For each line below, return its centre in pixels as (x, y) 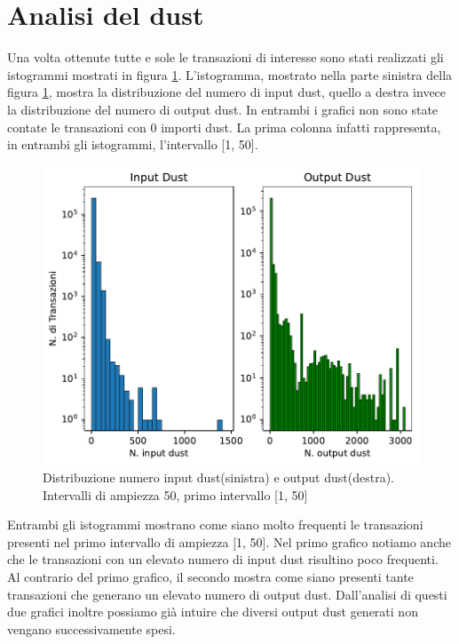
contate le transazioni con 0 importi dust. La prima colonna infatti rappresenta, (224, 127)
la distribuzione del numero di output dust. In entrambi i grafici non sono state (223, 109)
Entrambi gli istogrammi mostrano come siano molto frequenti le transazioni (215, 525)
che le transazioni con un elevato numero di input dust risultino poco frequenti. (223, 559)
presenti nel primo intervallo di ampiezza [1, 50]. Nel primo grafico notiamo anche (229, 541)
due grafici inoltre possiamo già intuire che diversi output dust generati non (213, 612)
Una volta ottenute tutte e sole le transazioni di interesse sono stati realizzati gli (226, 57)
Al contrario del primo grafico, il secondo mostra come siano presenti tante (210, 577)
